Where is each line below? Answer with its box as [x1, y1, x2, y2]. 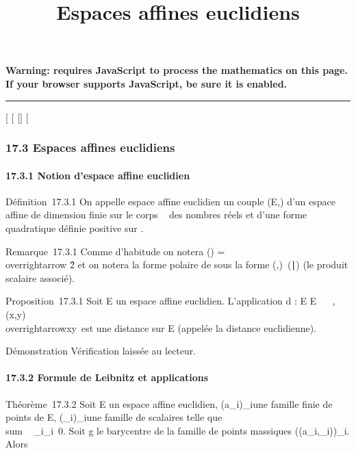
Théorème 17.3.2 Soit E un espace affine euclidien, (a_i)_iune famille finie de [5, 396, 333, 411]
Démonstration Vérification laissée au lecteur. [5, 344, 196, 358]
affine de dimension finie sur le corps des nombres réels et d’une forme [5, 207, 307, 222]
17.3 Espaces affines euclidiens [5, 139, 175, 156]
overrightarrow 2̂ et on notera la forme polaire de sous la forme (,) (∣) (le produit [5, 257, 348, 272]
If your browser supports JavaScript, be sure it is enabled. [5, 76, 288, 90]
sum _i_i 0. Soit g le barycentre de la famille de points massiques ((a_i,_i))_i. [5, 423, 350, 437]
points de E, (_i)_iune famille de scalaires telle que [5, 410, 222, 424]
